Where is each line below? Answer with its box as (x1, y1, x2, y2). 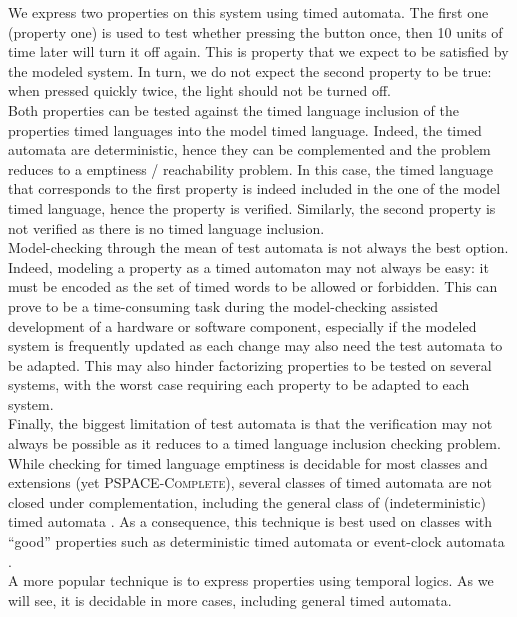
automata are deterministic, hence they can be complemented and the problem (8, 139, 491, 160)
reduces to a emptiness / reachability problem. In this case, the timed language (8, 158, 494, 179)
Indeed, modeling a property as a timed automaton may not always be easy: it (8, 256, 489, 277)
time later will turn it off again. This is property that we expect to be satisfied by (8, 41, 509, 62)
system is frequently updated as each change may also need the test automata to (8, 335, 503, 356)
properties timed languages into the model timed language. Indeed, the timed (8, 119, 482, 140)
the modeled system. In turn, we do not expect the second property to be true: (8, 60, 492, 81)
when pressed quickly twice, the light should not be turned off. (8, 80, 391, 101)
